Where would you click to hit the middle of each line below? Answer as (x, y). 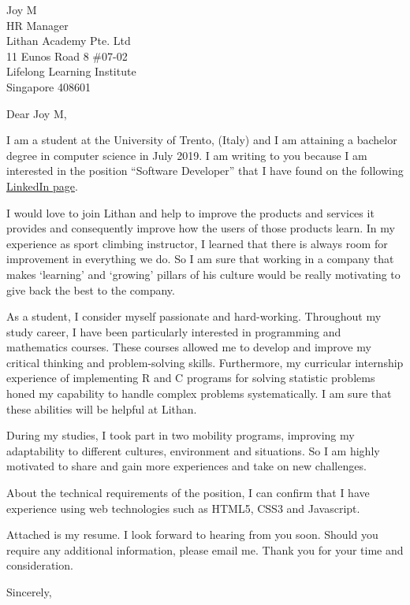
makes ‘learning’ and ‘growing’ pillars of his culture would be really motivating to (203, 274)
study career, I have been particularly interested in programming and (174, 331)
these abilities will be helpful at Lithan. (102, 408)
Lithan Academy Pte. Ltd (69, 41)
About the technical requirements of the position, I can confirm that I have (188, 493)
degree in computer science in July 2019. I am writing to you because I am (187, 155)
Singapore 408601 (49, 86)
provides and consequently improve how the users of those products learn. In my (201, 228)
